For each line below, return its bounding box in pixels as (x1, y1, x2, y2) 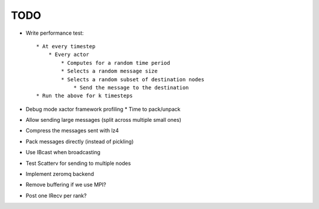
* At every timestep (36, 43, 96, 49)
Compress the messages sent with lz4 (25, 127, 119, 134)
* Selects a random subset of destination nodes (61, 76, 205, 82)
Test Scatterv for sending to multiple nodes (25, 160, 131, 167)
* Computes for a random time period (61, 59, 171, 66)
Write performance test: (25, 29, 84, 37)
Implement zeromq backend (25, 171, 95, 178)
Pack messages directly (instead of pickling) (25, 138, 134, 145)
